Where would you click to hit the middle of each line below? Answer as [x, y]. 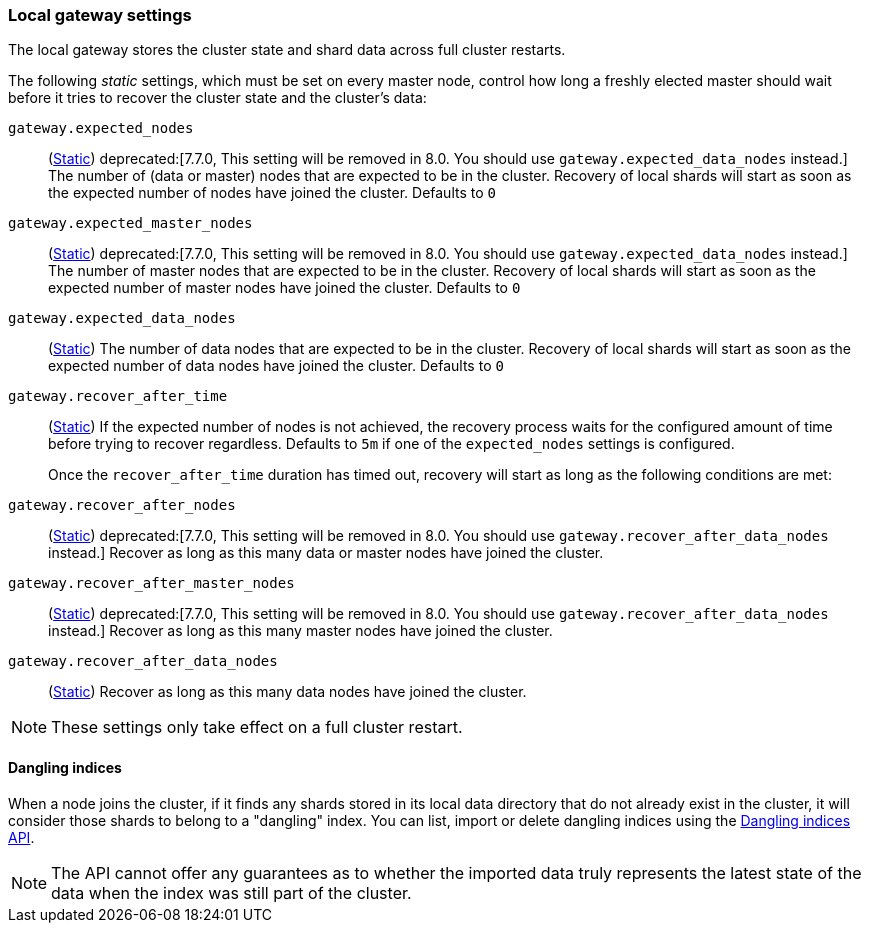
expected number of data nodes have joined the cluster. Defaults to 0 [276, 366]
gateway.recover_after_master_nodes [151, 583]
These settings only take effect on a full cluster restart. [257, 727]
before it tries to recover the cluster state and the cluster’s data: [217, 98]
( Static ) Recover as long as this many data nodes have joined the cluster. [287, 692]
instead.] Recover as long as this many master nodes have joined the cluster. [300, 631]
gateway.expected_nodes [101, 128]
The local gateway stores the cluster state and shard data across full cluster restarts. [287, 50]
